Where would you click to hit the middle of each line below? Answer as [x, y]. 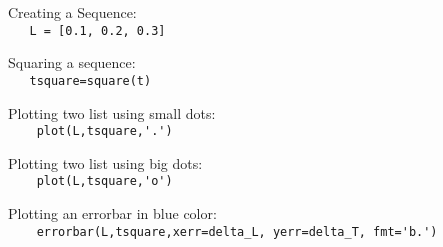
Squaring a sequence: [72, 62]
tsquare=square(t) [90, 80]
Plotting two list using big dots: [105, 162]
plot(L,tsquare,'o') [104, 181]
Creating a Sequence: [72, 12]
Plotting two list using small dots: [112, 112]
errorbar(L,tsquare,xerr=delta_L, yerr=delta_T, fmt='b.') [237, 231]
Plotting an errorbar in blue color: [112, 213]
